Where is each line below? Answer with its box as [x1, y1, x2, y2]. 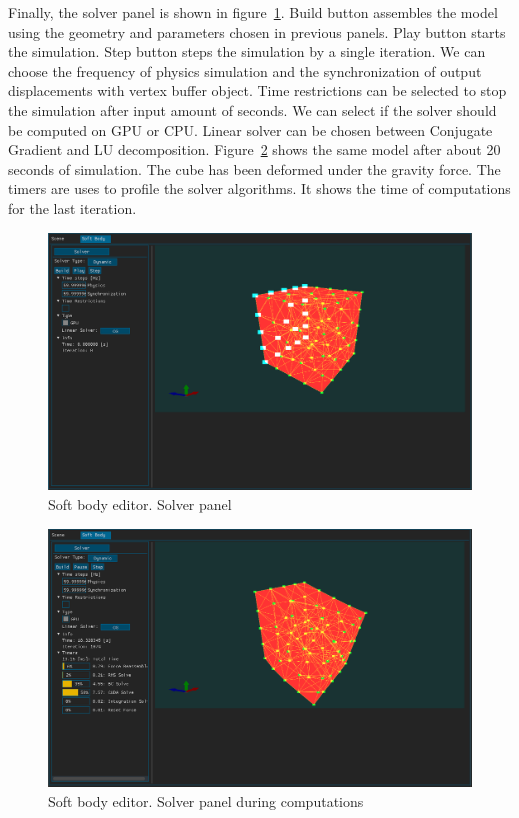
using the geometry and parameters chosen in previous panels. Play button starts [8, 21, 506, 42]
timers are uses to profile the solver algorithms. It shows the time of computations [8, 178, 511, 199]
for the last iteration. [8, 197, 137, 218]
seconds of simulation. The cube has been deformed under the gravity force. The [8, 158, 501, 179]
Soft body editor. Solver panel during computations [48, 791, 364, 812]
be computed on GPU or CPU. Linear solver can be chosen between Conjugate [8, 119, 493, 140]
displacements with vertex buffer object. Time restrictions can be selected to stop [8, 80, 507, 101]
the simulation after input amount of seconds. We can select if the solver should [8, 99, 497, 120]
